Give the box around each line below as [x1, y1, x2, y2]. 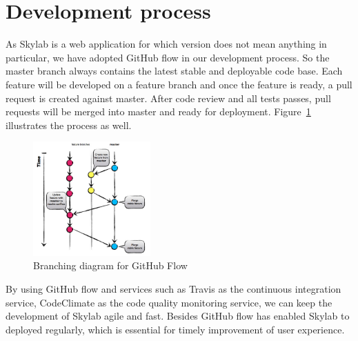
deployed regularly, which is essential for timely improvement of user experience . [6, 322, 345, 336]
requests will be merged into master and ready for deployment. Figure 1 [6, 104, 311, 119]
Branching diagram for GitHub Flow [33, 258, 188, 273]
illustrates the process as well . [6, 117, 132, 132]
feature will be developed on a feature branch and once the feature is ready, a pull [6, 77, 352, 91]
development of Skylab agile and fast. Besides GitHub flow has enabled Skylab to [6, 309, 350, 323]
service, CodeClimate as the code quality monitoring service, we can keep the [6, 295, 332, 309]
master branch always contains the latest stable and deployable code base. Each [6, 64, 343, 78]
